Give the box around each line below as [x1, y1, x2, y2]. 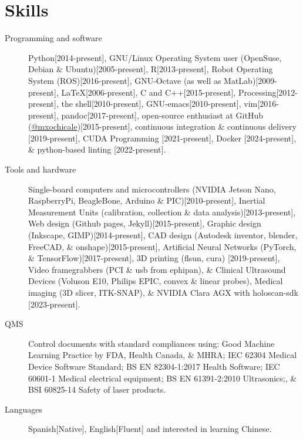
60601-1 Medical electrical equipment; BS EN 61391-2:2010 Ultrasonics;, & [28, 372, 297, 384]
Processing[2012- [238, 86, 298, 98]
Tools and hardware [5, 163, 76, 175]
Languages [5, 403, 43, 415]
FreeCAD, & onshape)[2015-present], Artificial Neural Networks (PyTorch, [28, 240, 297, 252]
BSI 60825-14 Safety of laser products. [28, 383, 166, 396]
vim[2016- [244, 97, 279, 110]
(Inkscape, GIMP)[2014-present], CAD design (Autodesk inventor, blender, [28, 229, 298, 241]
